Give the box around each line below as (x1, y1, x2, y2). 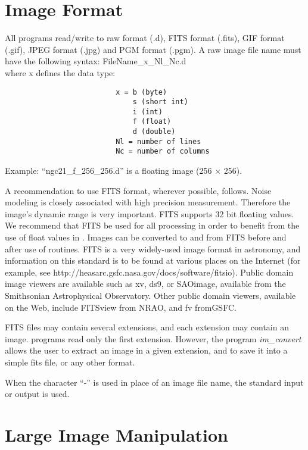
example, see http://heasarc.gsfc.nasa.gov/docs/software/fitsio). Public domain (5, 265, 294, 278)
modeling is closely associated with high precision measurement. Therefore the (5, 196, 291, 208)
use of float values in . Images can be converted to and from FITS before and (5, 231, 287, 243)
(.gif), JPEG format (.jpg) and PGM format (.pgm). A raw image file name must (5, 43, 301, 55)
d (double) (132, 127, 176, 136)
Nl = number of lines (116, 137, 201, 146)
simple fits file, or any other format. (5, 356, 135, 368)
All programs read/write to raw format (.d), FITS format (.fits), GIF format (5, 32, 285, 44)
